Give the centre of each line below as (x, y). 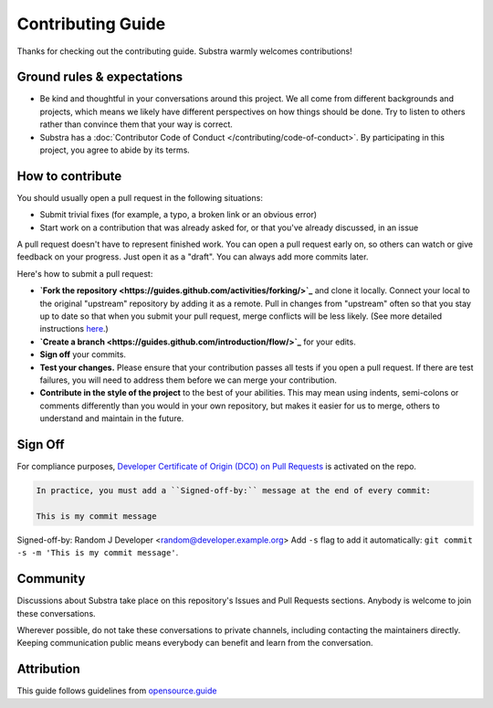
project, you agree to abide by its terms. (115, 150)
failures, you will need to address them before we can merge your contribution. (188, 380)
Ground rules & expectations (100, 77)
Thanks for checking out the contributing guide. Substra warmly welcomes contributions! (184, 51)
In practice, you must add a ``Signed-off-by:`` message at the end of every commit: (233, 491)
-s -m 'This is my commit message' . (98, 553)
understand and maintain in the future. (112, 418)
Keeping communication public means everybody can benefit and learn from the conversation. (195, 643)
